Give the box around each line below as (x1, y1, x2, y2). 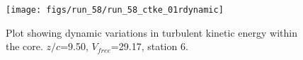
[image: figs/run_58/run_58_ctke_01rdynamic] (6, 5, 224, 15)
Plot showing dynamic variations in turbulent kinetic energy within (6, 25, 297, 40)
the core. (6, 39, 43, 54)
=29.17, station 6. (110, 39, 188, 54)
